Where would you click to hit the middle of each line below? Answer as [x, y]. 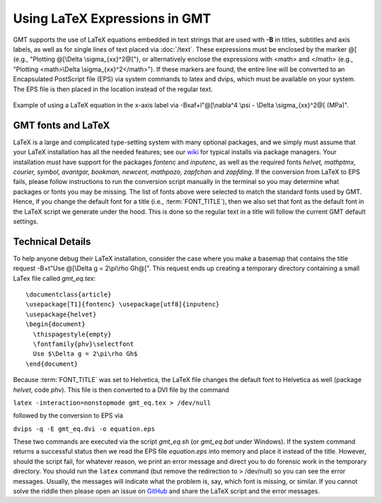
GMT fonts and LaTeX [62, 125]
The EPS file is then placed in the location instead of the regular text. [113, 89]
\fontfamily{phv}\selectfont [83, 344]
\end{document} [52, 364]
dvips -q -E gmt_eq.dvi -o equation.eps [84, 429]
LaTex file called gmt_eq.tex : [54, 278]
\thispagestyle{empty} [72, 334]
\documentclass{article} [69, 295]
